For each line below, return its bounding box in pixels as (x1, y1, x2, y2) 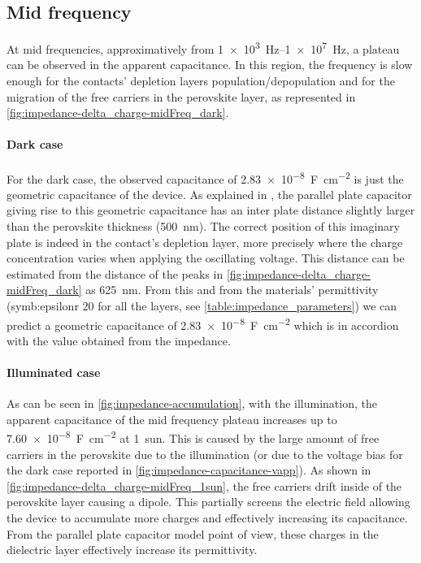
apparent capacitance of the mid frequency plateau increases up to (7, 410, 337, 427)
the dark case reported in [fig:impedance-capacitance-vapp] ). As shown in (7, 461, 371, 479)
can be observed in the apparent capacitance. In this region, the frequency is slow (7, 56, 413, 73)
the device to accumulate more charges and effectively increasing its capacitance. (7, 509, 408, 526)
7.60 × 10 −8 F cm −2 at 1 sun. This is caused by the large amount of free (7, 427, 380, 447)
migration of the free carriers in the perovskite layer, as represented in (7, 88, 356, 105)
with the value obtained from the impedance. (7, 331, 231, 349)
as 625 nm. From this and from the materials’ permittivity (85, 281, 379, 298)
